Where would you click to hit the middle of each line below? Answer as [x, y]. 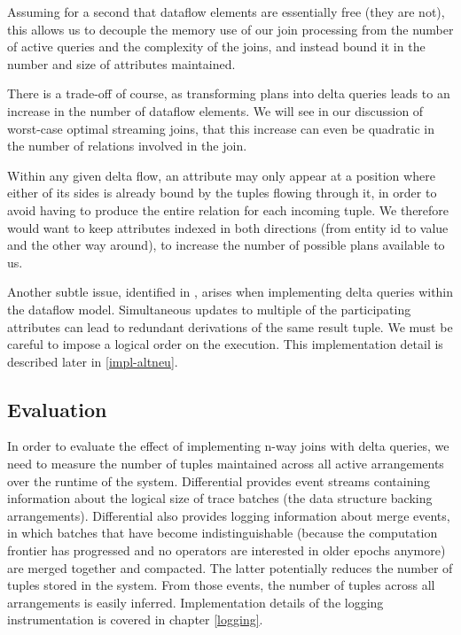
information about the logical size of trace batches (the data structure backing [220, 498]
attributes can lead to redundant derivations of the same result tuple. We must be [230, 326]
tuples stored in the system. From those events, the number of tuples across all [221, 585]
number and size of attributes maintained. [121, 63]
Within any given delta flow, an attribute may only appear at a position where [221, 175]
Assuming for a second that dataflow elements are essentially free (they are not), [226, 12]
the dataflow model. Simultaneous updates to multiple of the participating [209, 309]
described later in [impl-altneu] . [93, 361]
